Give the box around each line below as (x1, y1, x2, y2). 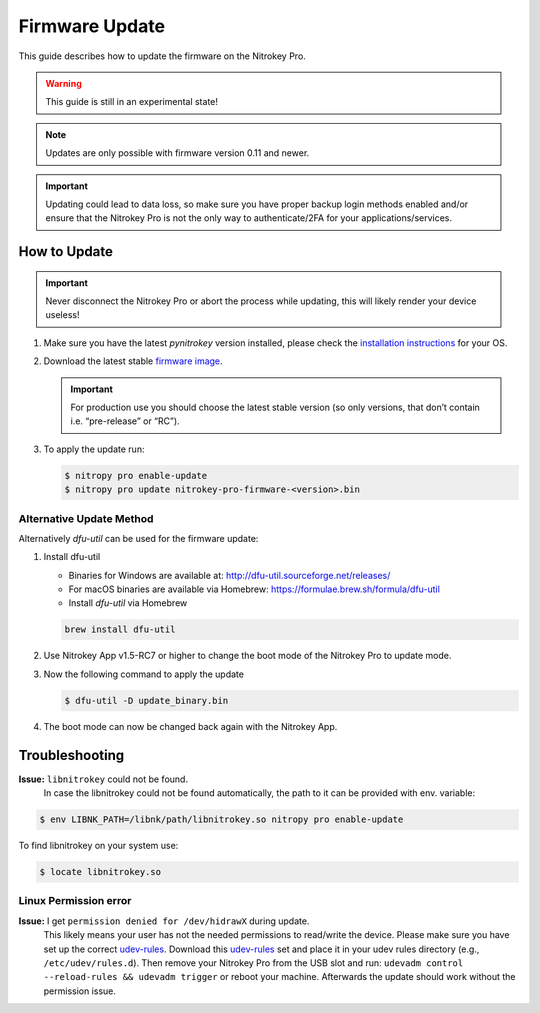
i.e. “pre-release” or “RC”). (70, 415, 180, 427)
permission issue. (43, 985, 117, 997)
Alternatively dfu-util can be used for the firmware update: (18, 532, 259, 544)
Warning (45, 77, 82, 89)
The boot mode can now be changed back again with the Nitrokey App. (43, 720, 338, 732)
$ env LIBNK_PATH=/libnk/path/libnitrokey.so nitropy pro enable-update (39, 814, 404, 825)
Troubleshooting (18, 746, 125, 764)
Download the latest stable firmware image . (43, 355, 224, 367)
